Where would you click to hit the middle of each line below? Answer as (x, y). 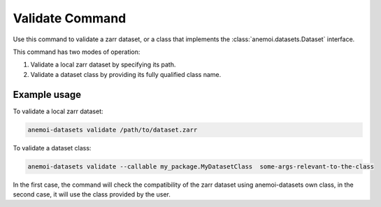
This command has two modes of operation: (77, 52)
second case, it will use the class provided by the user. (92, 194)
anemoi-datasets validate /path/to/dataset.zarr (113, 130)
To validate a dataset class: (52, 148)
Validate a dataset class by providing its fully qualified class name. (126, 74)
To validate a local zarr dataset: (58, 111)
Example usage (47, 94)
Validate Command (70, 18)
